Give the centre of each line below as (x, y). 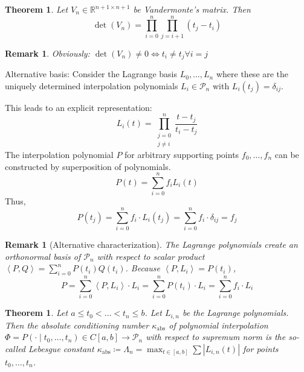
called (15, 348)
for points (261, 348)
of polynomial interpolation (218, 325)
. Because (143, 268)
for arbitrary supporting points (182, 154)
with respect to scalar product (151, 256)
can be (287, 154)
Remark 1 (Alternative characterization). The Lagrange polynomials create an (151, 244)
